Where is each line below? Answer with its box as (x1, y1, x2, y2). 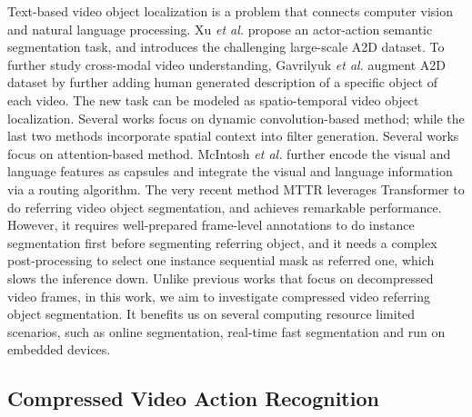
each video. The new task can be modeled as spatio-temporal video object (7, 90, 419, 109)
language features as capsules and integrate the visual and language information (7, 162, 453, 181)
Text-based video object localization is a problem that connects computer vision (7, 2, 453, 20)
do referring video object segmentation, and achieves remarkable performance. (7, 197, 442, 216)
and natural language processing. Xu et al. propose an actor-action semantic (7, 19, 433, 38)
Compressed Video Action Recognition (7, 384, 379, 412)
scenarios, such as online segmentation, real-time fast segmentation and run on (7, 322, 446, 341)
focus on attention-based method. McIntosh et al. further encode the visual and (7, 144, 451, 163)
